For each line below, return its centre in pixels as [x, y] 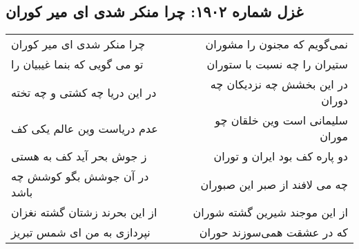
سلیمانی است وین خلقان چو [281, 120]
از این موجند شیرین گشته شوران [270, 212]
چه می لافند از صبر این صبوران [274, 184]
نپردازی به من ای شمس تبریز [81, 232]
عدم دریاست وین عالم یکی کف [85, 128]
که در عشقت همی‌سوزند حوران [273, 232]
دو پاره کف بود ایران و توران [281, 156]
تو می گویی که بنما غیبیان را [77, 64]
